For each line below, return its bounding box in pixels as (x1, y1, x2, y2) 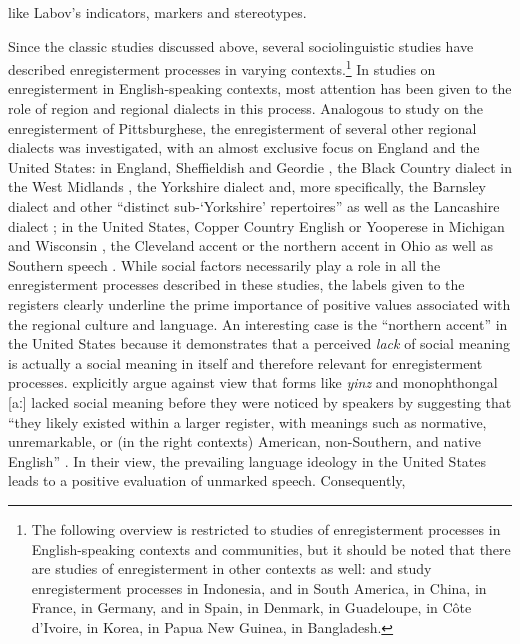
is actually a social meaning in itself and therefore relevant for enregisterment (8, 352, 483, 373)
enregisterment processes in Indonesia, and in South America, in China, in (31, 577, 487, 598)
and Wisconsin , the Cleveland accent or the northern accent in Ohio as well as (8, 235, 493, 256)
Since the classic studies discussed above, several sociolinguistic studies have (8, 35, 474, 56)
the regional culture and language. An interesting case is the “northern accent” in (8, 313, 508, 334)
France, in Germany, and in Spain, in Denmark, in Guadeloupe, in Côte (31, 597, 472, 618)
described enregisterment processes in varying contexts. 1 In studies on (8, 56, 436, 79)
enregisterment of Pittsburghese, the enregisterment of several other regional (8, 117, 477, 138)
